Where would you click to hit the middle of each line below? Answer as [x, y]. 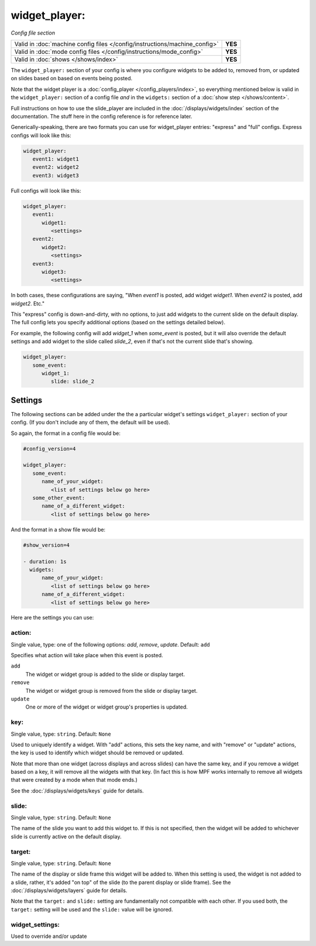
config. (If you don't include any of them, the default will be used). [91, 423]
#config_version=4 [49, 449]
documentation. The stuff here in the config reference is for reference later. [102, 116]
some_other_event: [59, 498]
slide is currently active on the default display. [66, 836]
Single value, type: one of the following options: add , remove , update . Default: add [110, 644]
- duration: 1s [45, 562]
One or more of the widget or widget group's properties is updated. [107, 707]
